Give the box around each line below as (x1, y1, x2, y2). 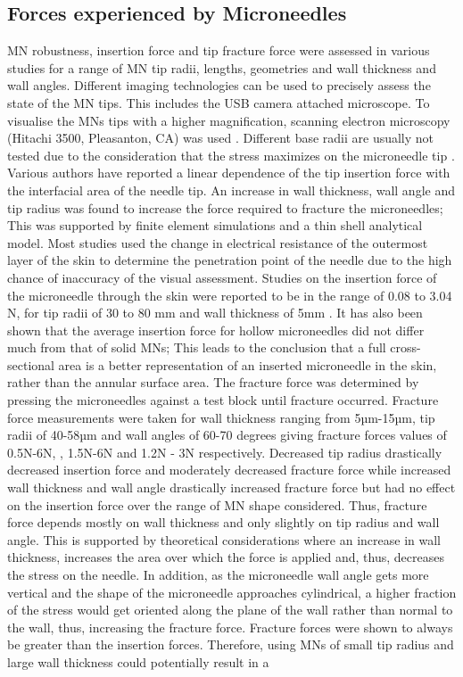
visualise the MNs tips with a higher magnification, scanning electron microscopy (7, 111, 451, 129)
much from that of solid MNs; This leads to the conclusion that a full (7, 338, 386, 357)
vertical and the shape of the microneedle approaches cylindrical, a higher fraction (7, 582, 457, 601)
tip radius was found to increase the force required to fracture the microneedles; (7, 198, 443, 217)
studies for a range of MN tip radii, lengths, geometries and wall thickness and (7, 58, 436, 77)
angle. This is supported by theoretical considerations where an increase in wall (7, 530, 441, 549)
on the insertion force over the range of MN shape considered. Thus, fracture (7, 495, 427, 514)
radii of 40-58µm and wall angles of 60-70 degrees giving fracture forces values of (7, 425, 447, 444)
